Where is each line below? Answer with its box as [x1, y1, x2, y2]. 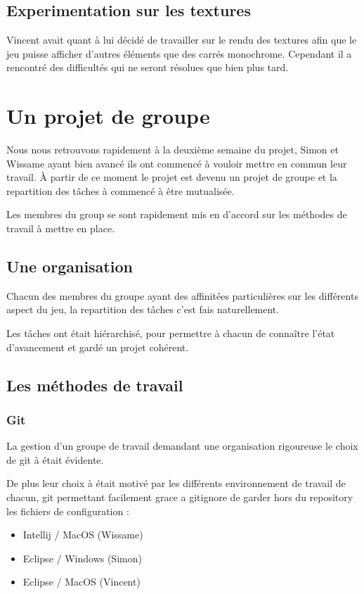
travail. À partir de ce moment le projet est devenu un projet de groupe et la [6, 170, 337, 184]
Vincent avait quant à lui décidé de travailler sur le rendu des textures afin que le [6, 32, 357, 47]
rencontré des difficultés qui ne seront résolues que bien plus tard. [6, 60, 289, 75]
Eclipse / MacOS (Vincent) [22, 574, 141, 589]
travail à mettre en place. [6, 221, 115, 236]
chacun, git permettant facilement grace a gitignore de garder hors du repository [6, 490, 353, 505]
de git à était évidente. [6, 452, 104, 467]
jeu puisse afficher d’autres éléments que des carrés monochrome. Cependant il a [6, 46, 352, 61]
